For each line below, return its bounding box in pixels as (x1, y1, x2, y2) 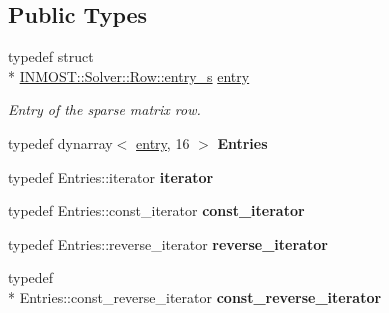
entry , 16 (136, 132, 190, 153)
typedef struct (8, 46, 94, 67)
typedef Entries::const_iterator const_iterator (8, 200, 305, 221)
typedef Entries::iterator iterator (8, 166, 214, 187)
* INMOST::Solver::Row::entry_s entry (8, 65, 250, 86)
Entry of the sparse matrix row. (8, 99, 201, 120)
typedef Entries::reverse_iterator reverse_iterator (8, 233, 328, 254)
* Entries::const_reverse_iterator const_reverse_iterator (8, 286, 382, 307)
